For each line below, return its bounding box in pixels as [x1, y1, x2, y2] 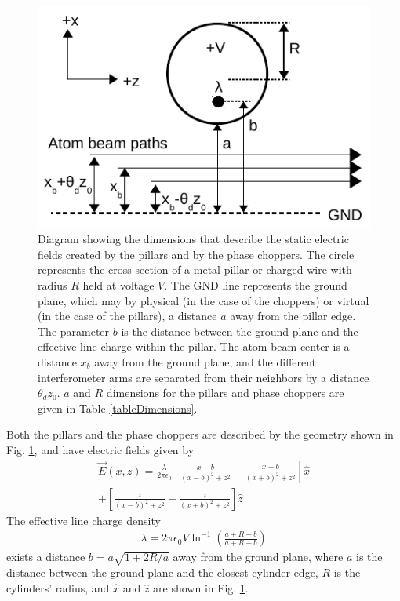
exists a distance [6, 548, 85, 565]
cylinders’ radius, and [6, 579, 110, 596]
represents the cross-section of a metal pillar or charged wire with [38, 261, 352, 278]
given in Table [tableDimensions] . [38, 399, 198, 416]
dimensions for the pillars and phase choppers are [106, 384, 344, 401]
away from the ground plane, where [173, 548, 344, 565]
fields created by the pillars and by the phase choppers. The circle [38, 246, 355, 262]
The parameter [38, 322, 110, 339]
